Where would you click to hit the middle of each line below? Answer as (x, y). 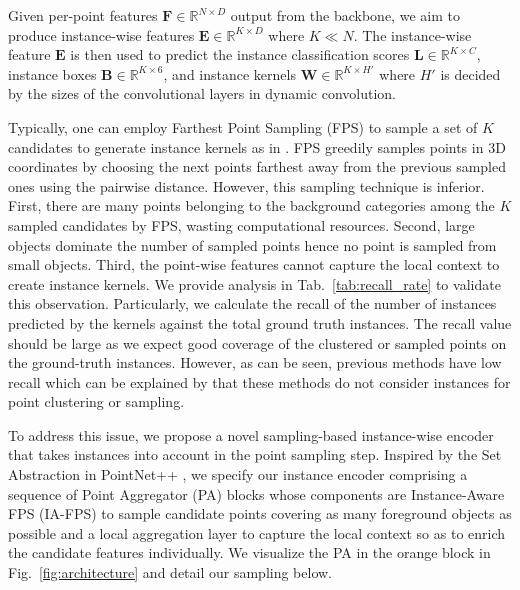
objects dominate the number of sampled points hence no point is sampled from (252, 244)
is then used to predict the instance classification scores (240, 54)
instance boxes (52, 73)
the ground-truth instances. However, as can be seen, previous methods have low (255, 362)
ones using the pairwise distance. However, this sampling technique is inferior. (246, 185)
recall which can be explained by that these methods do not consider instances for (259, 381)
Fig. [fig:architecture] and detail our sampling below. (170, 572)
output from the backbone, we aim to (345, 15)
